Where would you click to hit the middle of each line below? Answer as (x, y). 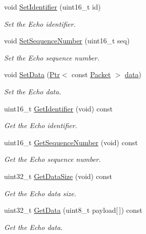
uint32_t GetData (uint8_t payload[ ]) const (73, 210)
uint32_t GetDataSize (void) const (58, 176)
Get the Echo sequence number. (53, 159)
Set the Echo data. (33, 91)
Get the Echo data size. (40, 193)
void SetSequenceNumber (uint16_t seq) (67, 41)
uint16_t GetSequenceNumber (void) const (71, 142)
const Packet (91, 74)
